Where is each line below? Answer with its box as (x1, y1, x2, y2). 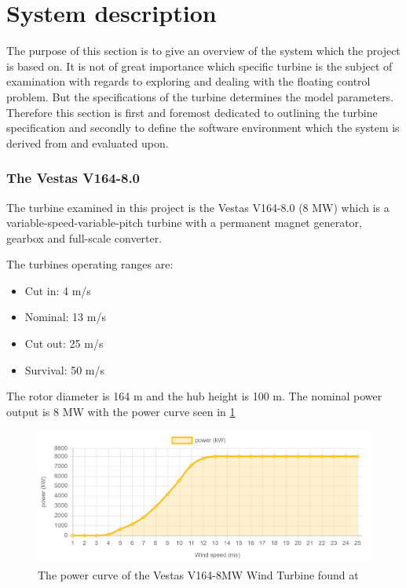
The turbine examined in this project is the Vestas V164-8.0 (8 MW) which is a (6, 199, 390, 215)
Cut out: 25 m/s (24, 335, 104, 352)
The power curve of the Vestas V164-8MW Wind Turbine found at (38, 566, 359, 583)
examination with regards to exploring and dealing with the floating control (6, 73, 371, 89)
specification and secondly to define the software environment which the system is (6, 119, 400, 136)
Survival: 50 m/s (24, 361, 105, 378)
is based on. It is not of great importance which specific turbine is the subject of (6, 57, 393, 74)
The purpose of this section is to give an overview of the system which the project (6, 42, 401, 59)
